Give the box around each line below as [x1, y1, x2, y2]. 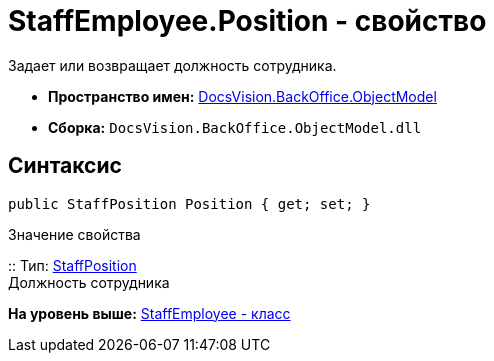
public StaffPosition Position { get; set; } [8, 195, 371, 212]
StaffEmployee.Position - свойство [8, 4, 487, 38]
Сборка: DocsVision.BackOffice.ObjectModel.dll [48, 118, 422, 136]
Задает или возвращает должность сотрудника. [8, 56, 337, 74]
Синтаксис [8, 153, 122, 179]
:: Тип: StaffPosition [8, 256, 137, 274]
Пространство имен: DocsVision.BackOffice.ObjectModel [48, 87, 437, 105]
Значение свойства [8, 225, 141, 243]
